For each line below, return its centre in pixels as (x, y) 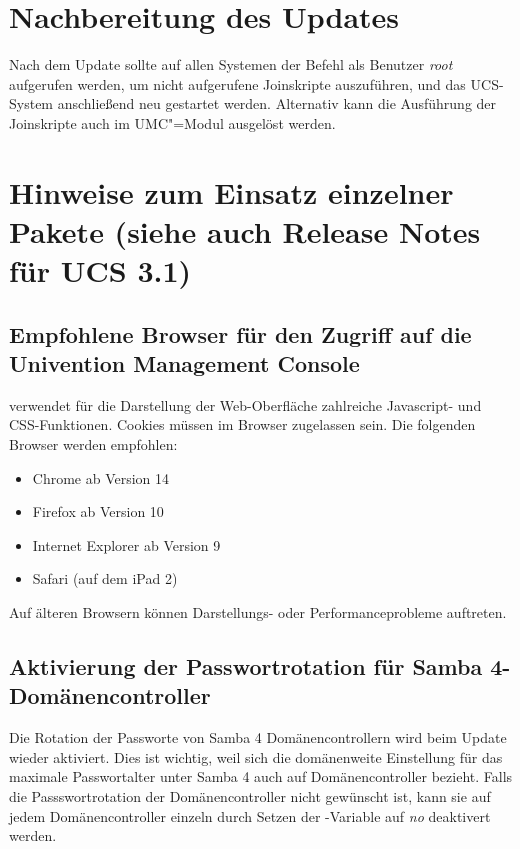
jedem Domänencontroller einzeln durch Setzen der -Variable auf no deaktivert (250, 815)
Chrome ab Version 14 (101, 477)
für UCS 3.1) (100, 270)
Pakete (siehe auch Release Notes (245, 230)
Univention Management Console (184, 363)
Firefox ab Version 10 (98, 511)
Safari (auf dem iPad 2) (105, 578)
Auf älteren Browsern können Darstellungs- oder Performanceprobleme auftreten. (258, 612)
